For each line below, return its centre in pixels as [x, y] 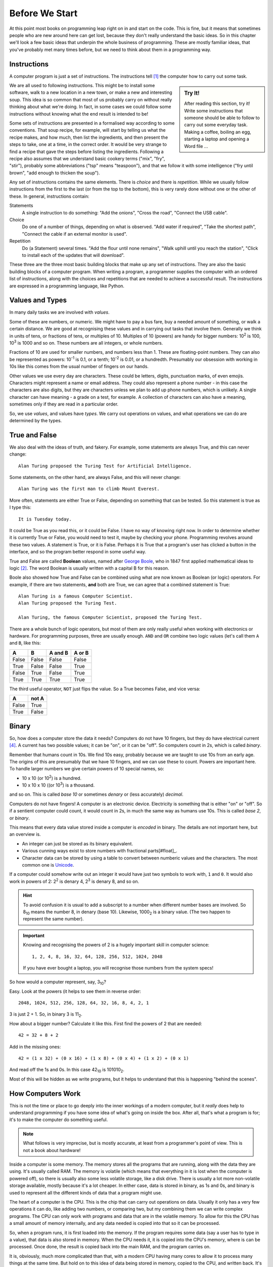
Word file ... [196, 146]
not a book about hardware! [52, 1150]
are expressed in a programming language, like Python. [67, 286]
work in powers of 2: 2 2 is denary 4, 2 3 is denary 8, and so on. [74, 881]
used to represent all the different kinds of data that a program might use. [86, 1193]
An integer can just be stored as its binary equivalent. [78, 843]
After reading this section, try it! [217, 103]
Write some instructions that [214, 110]
